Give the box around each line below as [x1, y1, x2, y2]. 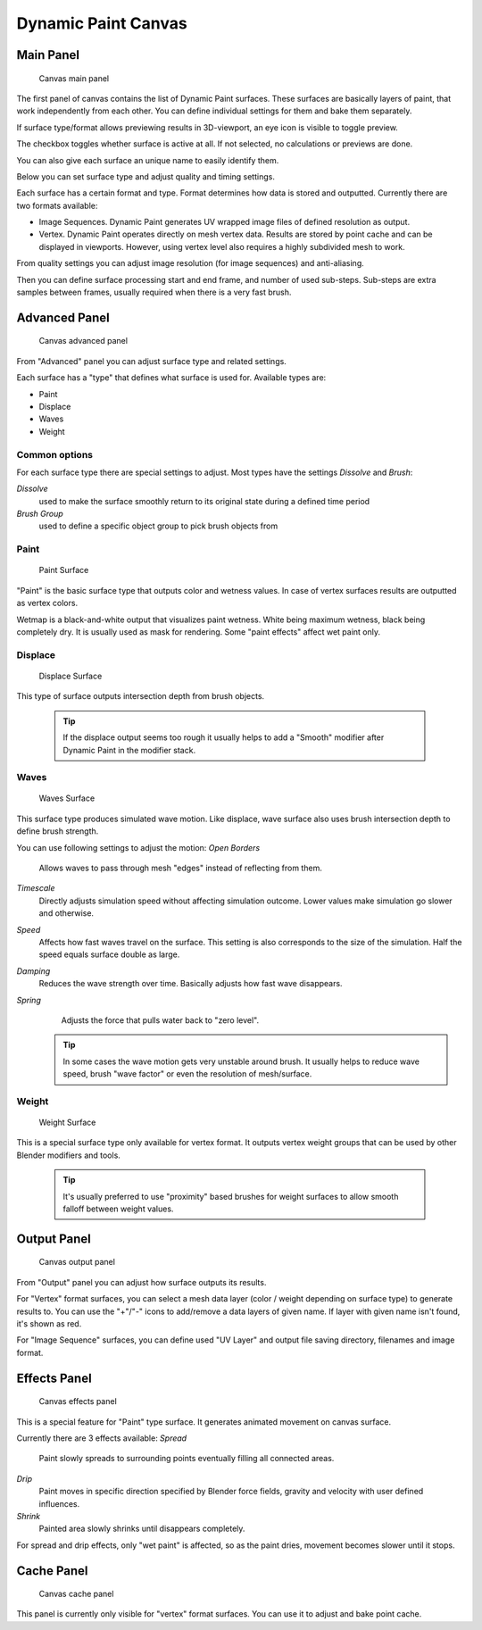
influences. [38, 1498, 80, 1509]
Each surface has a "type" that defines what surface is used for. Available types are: [16, 372, 327, 383]
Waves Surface [38, 793, 96, 803]
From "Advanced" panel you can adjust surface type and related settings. [16, 355, 287, 366]
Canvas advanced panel [38, 336, 129, 346]
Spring [16, 994, 42, 1005]
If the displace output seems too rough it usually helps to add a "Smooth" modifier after [62, 732, 385, 743]
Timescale [16, 883, 55, 894]
